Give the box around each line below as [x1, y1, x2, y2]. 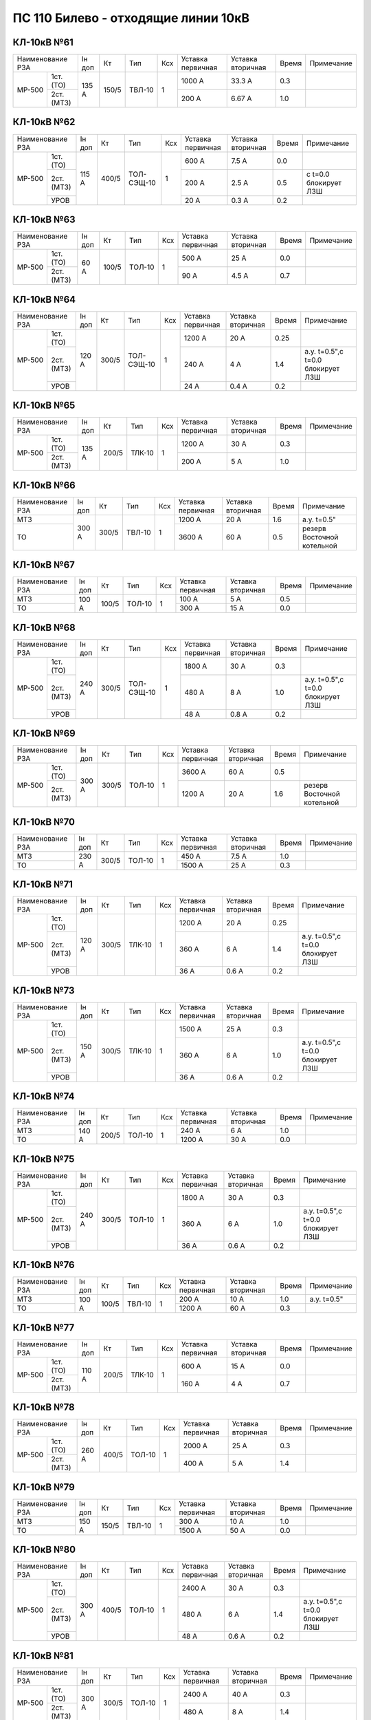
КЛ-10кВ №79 [12, 1481, 75, 1493]
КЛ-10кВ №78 [12, 1401, 75, 1413]
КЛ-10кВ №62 [12, 116, 76, 128]
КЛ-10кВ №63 [12, 214, 76, 225]
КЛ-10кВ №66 [12, 479, 76, 491]
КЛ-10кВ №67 [12, 559, 75, 571]
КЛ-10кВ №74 [12, 1090, 75, 1102]
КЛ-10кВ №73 [12, 985, 75, 996]
